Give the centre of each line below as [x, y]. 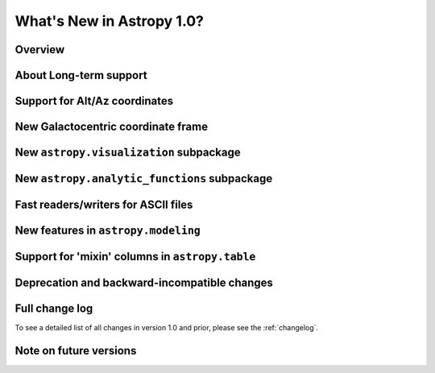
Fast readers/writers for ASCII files [104, 205]
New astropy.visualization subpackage [128, 153]
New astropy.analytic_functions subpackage [144, 178]
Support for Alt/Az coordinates [94, 101]
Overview [40, 50]
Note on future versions [76, 351]
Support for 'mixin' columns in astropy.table [135, 257]
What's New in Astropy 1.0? [110, 21]
